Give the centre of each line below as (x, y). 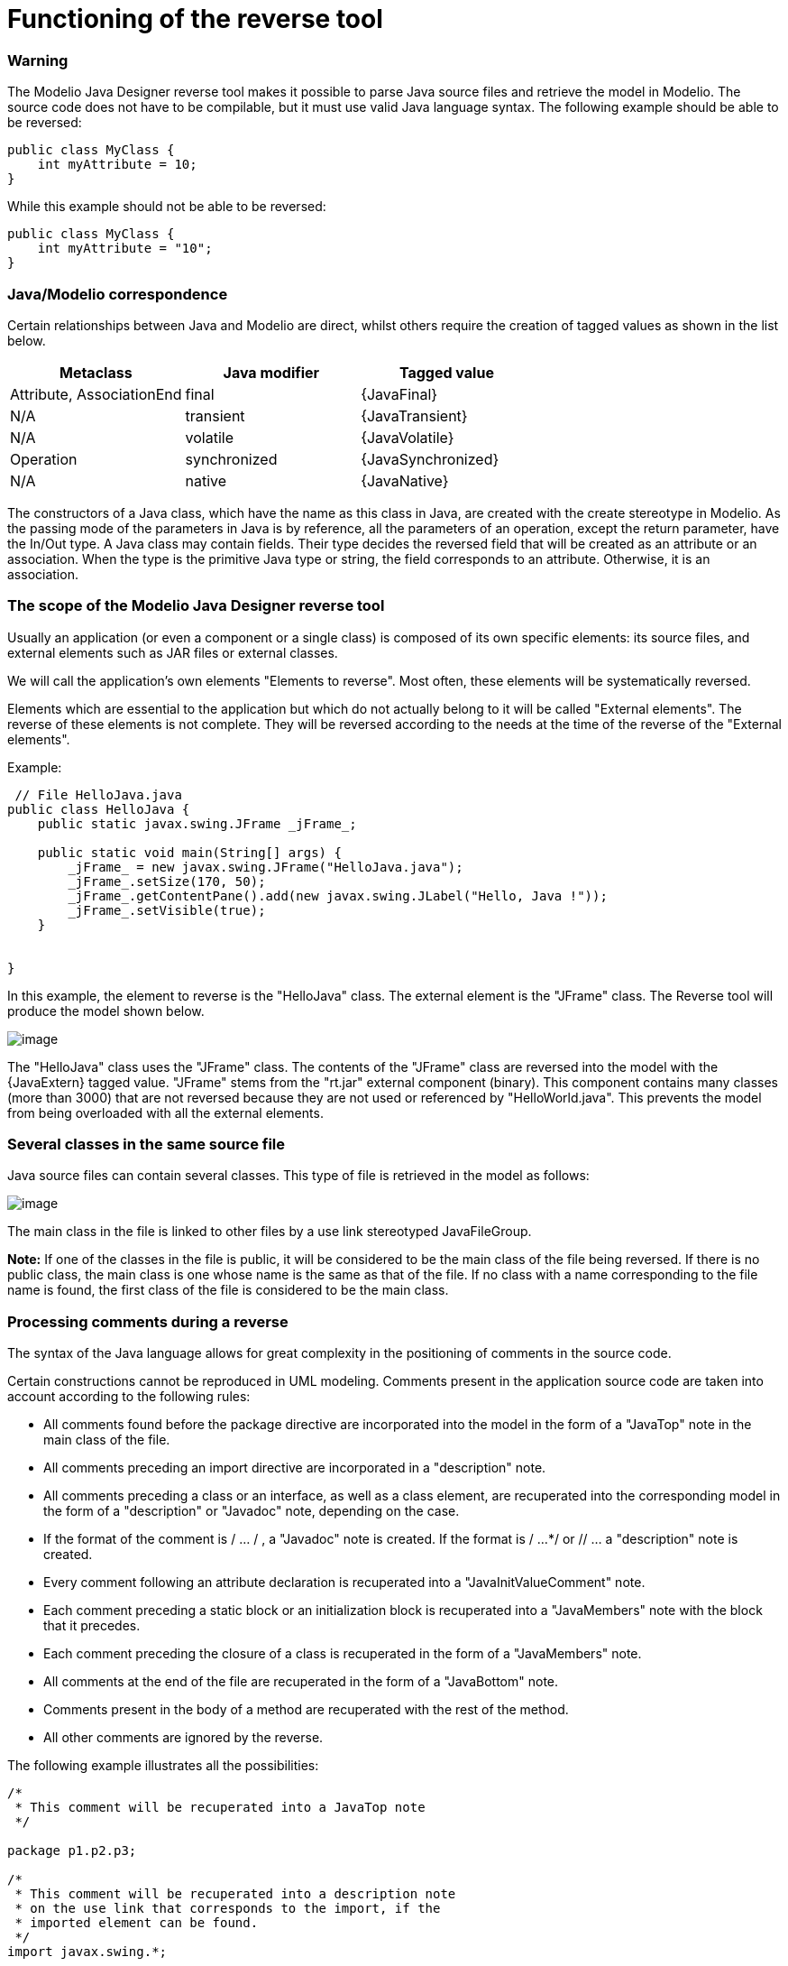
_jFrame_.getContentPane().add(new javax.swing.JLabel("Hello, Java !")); (338, 895)
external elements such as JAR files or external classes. (173, 652)
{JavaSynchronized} (430, 459)
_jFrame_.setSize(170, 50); (167, 881)
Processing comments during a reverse (148, 1321)
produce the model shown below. (106, 1011)
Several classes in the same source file (147, 1144)
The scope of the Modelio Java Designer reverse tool (196, 606)
